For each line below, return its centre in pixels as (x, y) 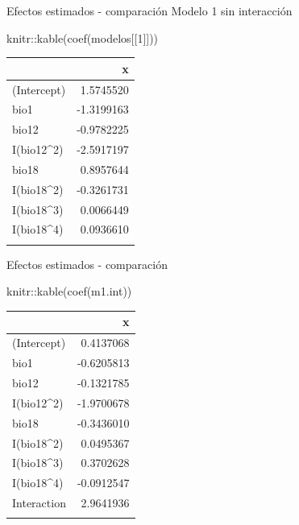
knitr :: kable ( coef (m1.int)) (69, 291)
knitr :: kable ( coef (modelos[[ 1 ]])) (83, 37)
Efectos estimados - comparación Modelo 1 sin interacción (149, 10)
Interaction (39, 503)
